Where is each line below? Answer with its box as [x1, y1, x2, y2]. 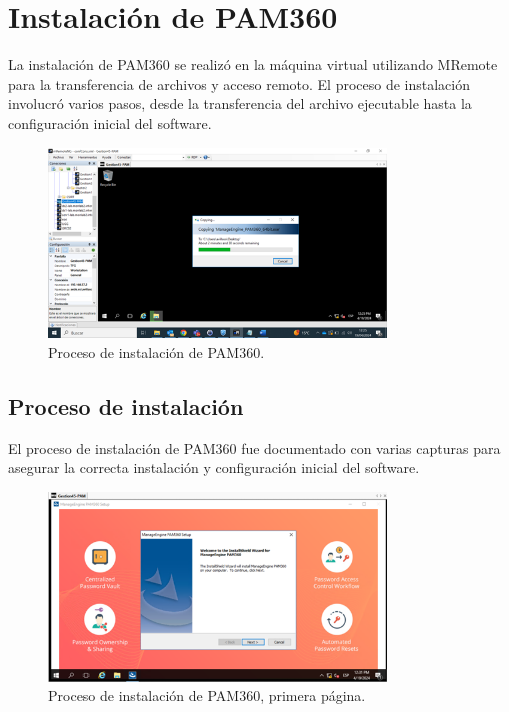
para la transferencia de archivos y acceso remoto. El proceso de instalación [8, 73, 470, 94]
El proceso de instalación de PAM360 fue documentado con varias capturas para [8, 437, 501, 458]
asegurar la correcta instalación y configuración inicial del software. [8, 457, 420, 478]
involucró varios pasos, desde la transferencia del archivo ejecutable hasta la [8, 93, 472, 114]
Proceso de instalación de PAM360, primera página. [48, 685, 366, 706]
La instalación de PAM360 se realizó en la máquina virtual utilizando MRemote [8, 54, 498, 75]
